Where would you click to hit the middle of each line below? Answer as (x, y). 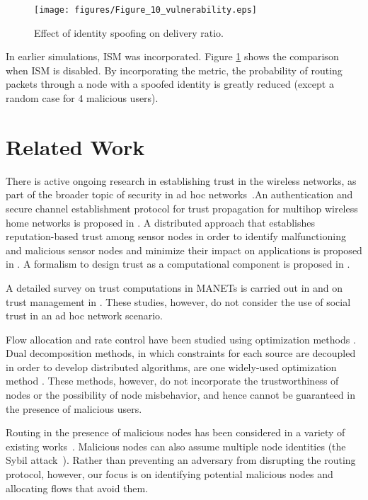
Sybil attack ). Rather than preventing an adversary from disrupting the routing (181, 460)
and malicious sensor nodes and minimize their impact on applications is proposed (184, 250)
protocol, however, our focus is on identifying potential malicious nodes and (169, 474)
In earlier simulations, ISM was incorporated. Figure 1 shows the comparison (172, 56)
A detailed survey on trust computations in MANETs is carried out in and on (174, 287)
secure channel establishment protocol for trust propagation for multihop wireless (182, 208)
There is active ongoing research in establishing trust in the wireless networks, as (181, 180)
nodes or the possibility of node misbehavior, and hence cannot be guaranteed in (180, 395)
